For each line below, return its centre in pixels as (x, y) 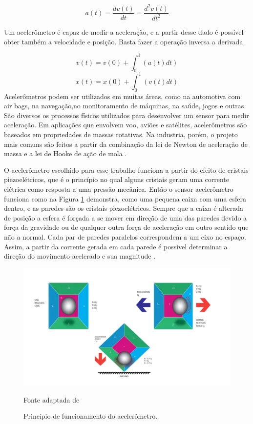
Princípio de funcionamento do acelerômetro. (91, 416)
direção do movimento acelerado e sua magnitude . (80, 256)
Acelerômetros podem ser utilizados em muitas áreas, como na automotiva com (122, 96)
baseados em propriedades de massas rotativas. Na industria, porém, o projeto (121, 134)
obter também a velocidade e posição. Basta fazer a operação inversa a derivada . (125, 41)
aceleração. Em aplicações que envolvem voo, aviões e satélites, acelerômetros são (126, 125)
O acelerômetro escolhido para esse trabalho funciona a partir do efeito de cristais (126, 170)
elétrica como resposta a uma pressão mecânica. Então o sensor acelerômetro (119, 189)
